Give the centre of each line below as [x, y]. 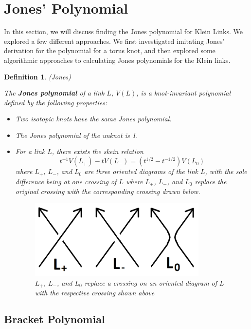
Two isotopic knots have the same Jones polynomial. [93, 119]
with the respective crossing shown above [95, 293]
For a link [30, 151]
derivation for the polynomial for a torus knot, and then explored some [110, 50]
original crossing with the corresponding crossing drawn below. [108, 191]
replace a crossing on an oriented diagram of [151, 282]
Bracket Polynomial [54, 319]
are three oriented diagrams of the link [141, 171]
